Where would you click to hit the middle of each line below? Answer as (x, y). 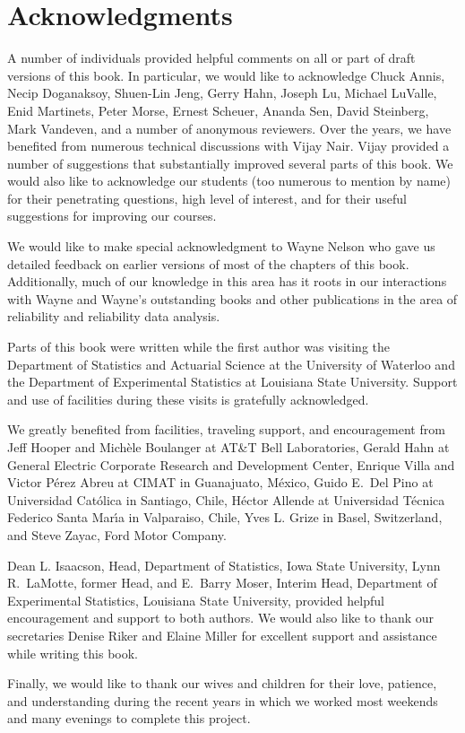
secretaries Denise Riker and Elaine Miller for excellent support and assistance (222, 635)
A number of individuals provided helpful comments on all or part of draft (211, 58)
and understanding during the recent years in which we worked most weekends (223, 700)
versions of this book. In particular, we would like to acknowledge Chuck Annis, (226, 75)
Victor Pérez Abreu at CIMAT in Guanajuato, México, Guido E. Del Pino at (220, 482)
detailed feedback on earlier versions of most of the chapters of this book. (208, 263)
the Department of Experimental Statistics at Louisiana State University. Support (232, 382)
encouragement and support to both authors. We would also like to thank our (221, 618)
